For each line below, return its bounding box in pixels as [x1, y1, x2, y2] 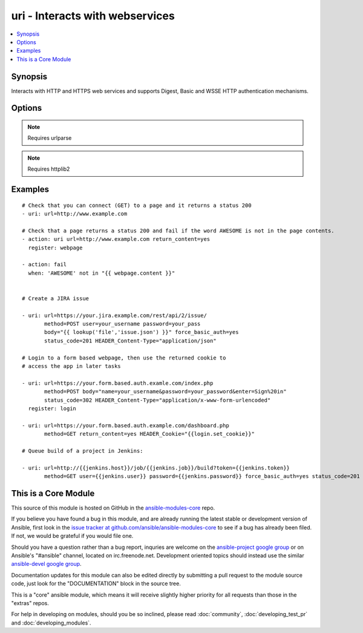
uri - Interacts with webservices [11, 9, 175, 22]
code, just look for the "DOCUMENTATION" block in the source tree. [11, 580, 181, 587]
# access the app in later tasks [22, 363, 121, 370]
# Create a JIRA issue [22, 295, 90, 302]
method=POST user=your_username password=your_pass [44, 321, 201, 327]
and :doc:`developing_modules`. [11, 619, 91, 626]
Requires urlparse [27, 134, 72, 142]
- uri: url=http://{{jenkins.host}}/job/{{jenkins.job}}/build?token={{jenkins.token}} [22, 464, 290, 471]
